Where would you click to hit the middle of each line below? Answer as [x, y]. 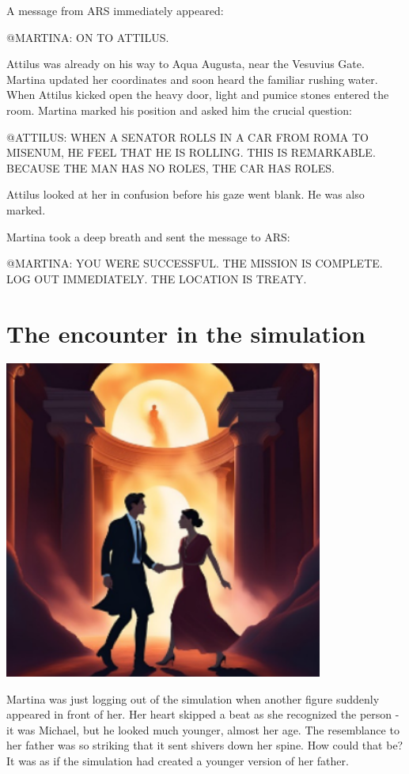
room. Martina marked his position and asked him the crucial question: [179, 110]
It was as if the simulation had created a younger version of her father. [178, 761]
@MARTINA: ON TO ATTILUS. [88, 37]
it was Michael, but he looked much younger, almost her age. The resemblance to [203, 729]
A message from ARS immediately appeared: [115, 10]
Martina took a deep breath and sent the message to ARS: [148, 236]
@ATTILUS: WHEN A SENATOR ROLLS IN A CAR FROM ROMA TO [187, 137]
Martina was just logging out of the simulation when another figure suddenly [193, 698]
